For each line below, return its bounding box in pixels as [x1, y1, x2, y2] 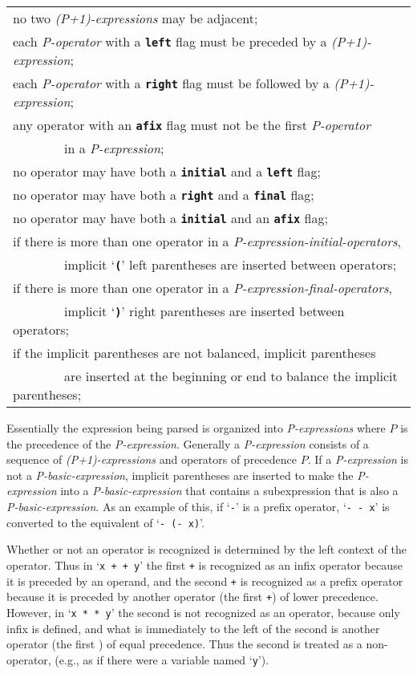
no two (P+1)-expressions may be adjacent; [13, 9, 258, 27]
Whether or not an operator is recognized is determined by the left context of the [6, 541, 407, 558]
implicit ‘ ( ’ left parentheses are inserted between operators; [64, 255, 397, 274]
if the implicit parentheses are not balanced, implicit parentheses [13, 343, 376, 362]
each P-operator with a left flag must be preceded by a [13, 32, 327, 51]
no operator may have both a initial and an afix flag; [13, 209, 328, 227]
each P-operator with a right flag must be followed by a [13, 74, 330, 92]
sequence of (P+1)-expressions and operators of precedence [6, 451, 297, 468]
